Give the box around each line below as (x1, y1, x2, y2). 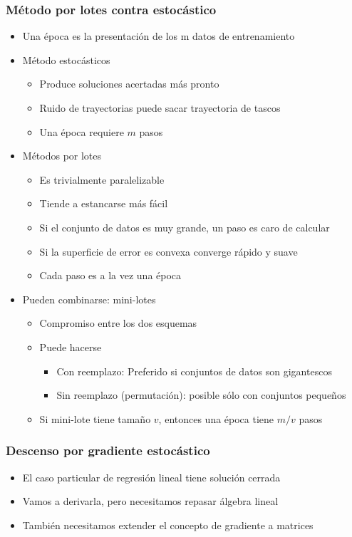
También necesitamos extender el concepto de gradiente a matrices (22, 517, 314, 532)
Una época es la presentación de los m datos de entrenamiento (22, 28, 295, 43)
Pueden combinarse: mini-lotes (22, 291, 156, 306)
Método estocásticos (22, 52, 110, 67)
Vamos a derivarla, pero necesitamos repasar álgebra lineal (22, 494, 279, 509)
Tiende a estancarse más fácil (39, 196, 168, 211)
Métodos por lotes (22, 148, 102, 163)
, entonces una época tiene (158, 411, 274, 426)
